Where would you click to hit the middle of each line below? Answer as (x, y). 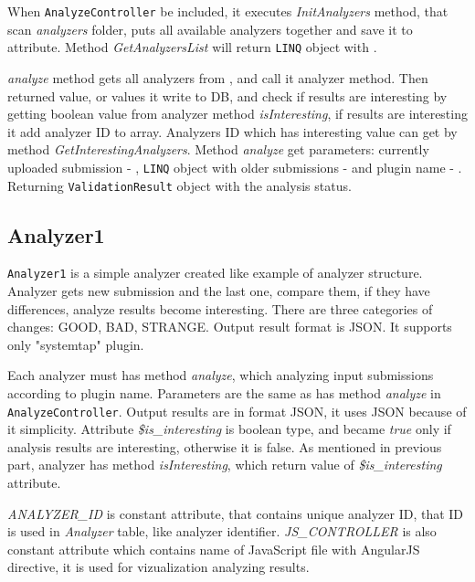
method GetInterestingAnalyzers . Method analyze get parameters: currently (218, 149)
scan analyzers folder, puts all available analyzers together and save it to (210, 29)
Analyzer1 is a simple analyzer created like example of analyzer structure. (215, 273)
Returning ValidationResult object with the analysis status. (179, 185)
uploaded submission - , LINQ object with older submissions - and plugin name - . (235, 167)
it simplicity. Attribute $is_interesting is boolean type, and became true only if (229, 429)
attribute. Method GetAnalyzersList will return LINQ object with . (192, 47)
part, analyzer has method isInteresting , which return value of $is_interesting (225, 465)
